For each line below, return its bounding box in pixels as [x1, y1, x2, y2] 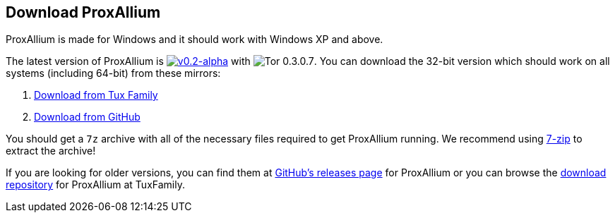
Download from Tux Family [34, 89, 158, 102]
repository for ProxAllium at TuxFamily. [6, 178, 185, 191]
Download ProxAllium [6, 4, 161, 21]
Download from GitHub [34, 111, 141, 123]
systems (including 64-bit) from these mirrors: [6, 67, 221, 80]
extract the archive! [6, 145, 96, 157]
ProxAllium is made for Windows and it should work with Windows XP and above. [6, 33, 383, 46]
